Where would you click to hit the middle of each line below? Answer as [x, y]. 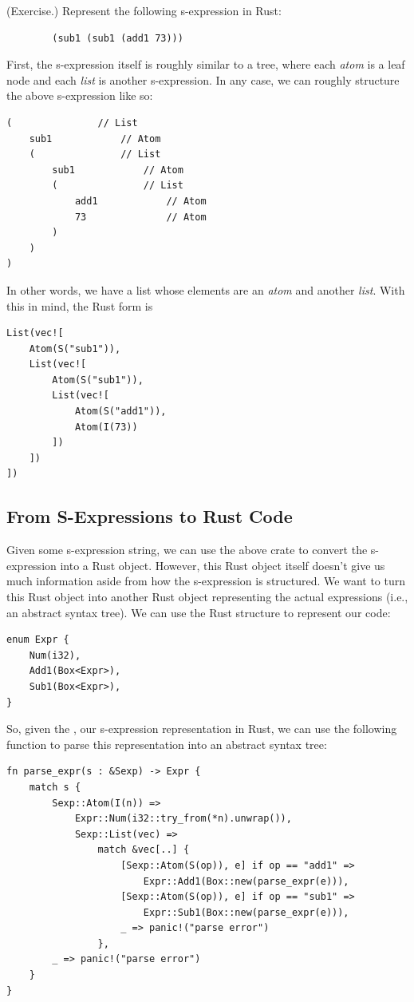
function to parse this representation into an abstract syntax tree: [167, 744]
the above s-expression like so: [80, 95]
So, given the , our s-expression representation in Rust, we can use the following [202, 729]
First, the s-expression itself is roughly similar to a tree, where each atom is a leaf [206, 64]
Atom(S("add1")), [120, 412]
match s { [55, 787]
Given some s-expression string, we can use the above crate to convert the [187, 550]
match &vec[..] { [144, 850]
